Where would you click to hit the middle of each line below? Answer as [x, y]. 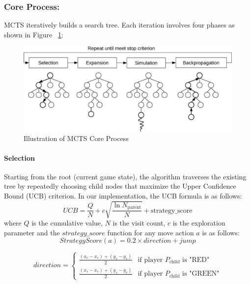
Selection [20, 157]
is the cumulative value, [67, 223]
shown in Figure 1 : [34, 34]
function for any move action [151, 232]
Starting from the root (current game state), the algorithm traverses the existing [125, 176]
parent [134, 208]
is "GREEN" [201, 274]
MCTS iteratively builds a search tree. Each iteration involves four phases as [119, 25]
